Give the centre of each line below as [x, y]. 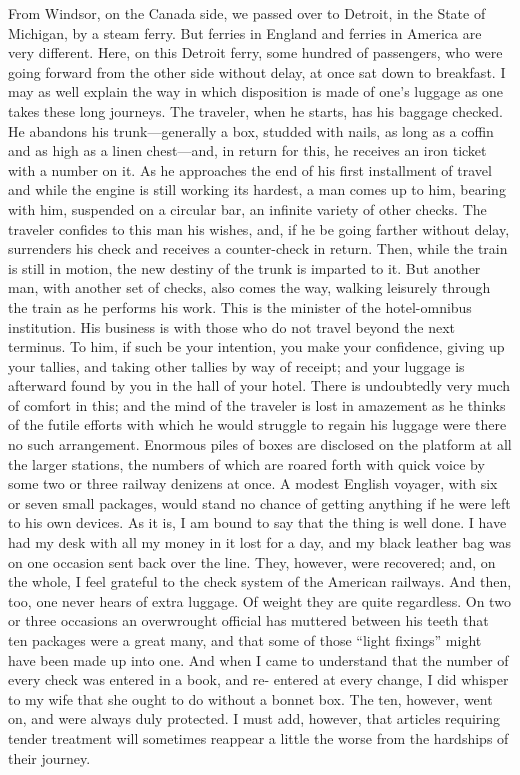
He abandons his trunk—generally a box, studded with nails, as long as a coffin [251, 130]
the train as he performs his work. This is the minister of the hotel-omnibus [240, 306]
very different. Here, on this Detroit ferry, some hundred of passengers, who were [255, 52]
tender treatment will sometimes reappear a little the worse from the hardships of [258, 737]
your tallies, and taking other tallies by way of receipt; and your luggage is [236, 365]
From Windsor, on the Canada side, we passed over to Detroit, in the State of [247, 13]
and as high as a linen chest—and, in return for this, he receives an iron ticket [247, 150]
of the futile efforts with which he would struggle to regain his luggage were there [257, 424]
